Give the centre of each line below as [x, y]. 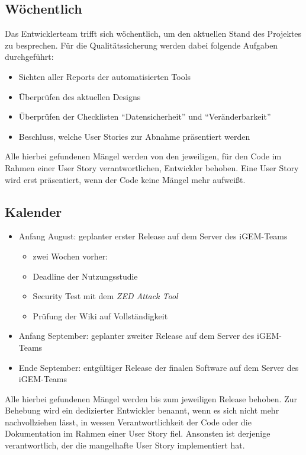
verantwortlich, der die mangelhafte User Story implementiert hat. [125, 445]
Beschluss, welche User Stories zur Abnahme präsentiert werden [134, 136]
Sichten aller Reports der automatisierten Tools [105, 76]
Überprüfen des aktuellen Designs [80, 96]
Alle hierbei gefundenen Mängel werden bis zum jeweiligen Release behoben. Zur [151, 398]
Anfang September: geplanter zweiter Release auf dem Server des [136, 336]
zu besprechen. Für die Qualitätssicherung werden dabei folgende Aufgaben [141, 45]
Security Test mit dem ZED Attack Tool [105, 296]
